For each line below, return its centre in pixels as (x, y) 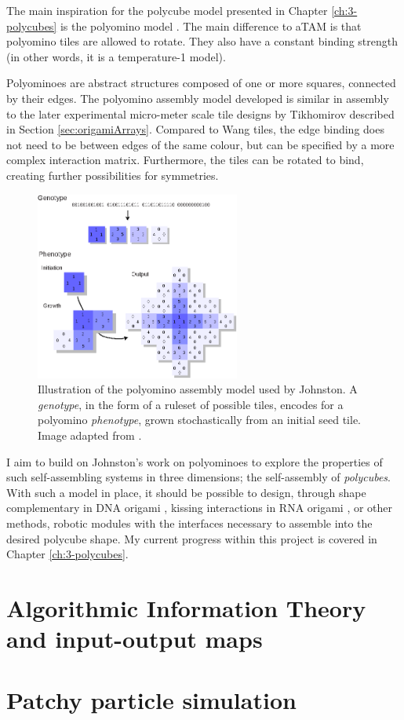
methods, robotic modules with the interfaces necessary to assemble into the (189, 523)
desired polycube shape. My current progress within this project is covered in (192, 538)
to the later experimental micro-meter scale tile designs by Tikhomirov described (200, 113)
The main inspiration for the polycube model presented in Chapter (167, 10)
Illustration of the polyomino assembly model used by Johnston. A (198, 389)
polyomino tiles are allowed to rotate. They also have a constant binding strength (202, 41)
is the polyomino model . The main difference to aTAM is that (211, 26)
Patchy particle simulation (151, 700)
